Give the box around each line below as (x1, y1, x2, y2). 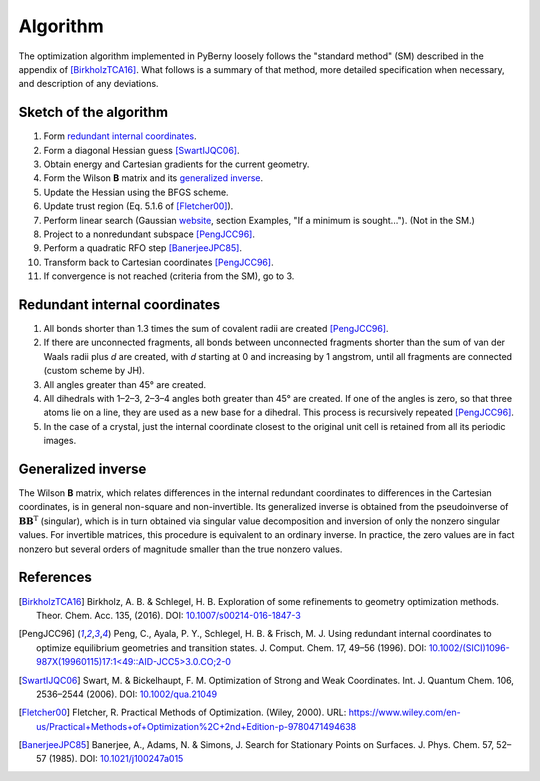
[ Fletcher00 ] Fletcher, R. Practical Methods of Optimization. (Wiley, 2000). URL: (18, 706, 347, 719)
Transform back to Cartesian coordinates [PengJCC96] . (43, 256, 274, 268)
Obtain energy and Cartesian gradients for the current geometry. (43, 158, 310, 170)
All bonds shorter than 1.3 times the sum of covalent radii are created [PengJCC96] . (43, 323, 389, 335)
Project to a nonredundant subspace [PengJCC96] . (43, 228, 255, 240)
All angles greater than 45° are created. (43, 378, 207, 390)
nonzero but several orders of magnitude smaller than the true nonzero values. (18, 543, 343, 555)
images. (43, 435, 77, 447)
